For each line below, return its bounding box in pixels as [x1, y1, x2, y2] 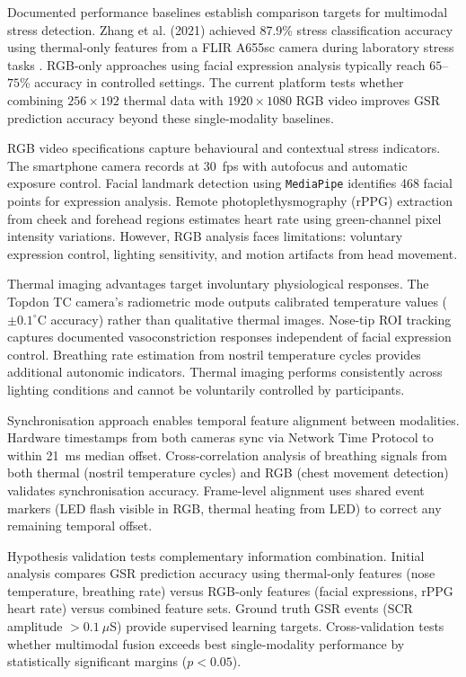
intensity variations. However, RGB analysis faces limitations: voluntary [7, 227, 403, 245]
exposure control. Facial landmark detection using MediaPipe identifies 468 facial [7, 174, 453, 192]
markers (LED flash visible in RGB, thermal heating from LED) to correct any [7, 498, 442, 517]
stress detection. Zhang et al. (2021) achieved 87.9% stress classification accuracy [7, 20, 453, 39]
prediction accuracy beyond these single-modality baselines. [7, 108, 334, 127]
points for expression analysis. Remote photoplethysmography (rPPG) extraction [7, 192, 453, 209]
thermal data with [123, 90, 224, 109]
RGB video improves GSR [295, 90, 441, 109]
